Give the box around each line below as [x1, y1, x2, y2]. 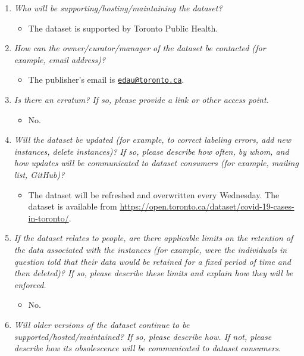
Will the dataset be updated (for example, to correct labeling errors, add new [14, 133, 292, 146]
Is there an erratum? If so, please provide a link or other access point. [14, 93, 269, 106]
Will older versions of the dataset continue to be [14, 318, 190, 330]
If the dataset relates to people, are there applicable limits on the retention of [14, 232, 293, 244]
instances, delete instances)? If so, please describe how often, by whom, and [14, 145, 289, 157]
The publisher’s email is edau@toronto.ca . [28, 73, 184, 86]
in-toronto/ [28, 211, 69, 224]
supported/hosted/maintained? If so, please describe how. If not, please [14, 330, 272, 342]
